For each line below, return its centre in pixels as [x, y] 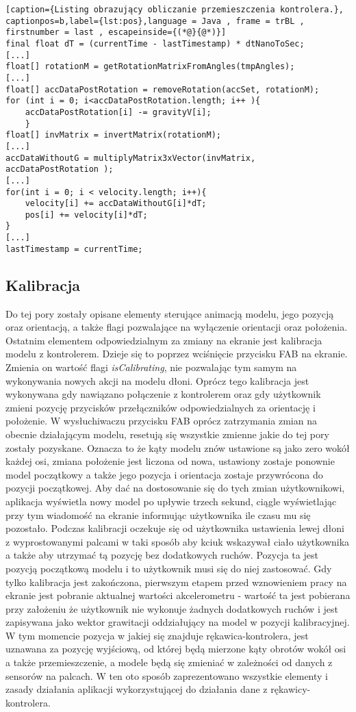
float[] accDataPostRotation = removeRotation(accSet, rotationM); [163, 89]
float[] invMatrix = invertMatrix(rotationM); [113, 135]
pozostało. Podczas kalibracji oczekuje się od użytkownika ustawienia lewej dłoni [175, 528]
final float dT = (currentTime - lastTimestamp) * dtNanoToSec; [155, 43]
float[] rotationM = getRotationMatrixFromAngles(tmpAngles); [150, 67]
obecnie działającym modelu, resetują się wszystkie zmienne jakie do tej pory [167, 434]
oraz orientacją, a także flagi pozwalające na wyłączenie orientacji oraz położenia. [177, 327]
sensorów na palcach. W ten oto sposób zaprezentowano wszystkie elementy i [167, 675]
